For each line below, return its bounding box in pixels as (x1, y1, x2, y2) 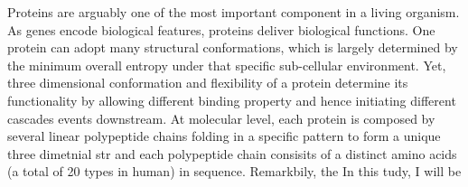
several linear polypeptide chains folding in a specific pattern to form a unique (7, 126, 441, 145)
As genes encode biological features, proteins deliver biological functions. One (7, 20, 435, 39)
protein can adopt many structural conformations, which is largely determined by (7, 38, 458, 57)
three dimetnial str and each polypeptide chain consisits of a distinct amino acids (7, 144, 457, 163)
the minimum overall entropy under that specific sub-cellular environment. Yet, (7, 55, 446, 74)
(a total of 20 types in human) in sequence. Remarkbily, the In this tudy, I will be (7, 162, 462, 181)
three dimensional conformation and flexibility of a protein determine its (7, 73, 408, 92)
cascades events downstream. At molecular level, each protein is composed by (7, 108, 435, 127)
